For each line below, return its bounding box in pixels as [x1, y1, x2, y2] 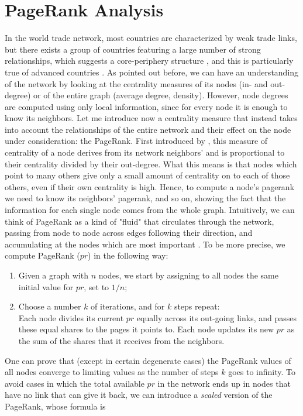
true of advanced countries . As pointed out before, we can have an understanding [5, 66, 299, 78]
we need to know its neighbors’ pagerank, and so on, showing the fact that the [5, 192, 286, 204]
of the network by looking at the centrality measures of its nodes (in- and [5, 77, 268, 90]
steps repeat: [174, 300, 220, 312]
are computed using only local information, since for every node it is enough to [5, 100, 288, 112]
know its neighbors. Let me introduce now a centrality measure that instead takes [5, 112, 298, 124]
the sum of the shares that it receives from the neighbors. [18, 334, 225, 346]
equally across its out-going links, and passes [136, 311, 297, 324]
